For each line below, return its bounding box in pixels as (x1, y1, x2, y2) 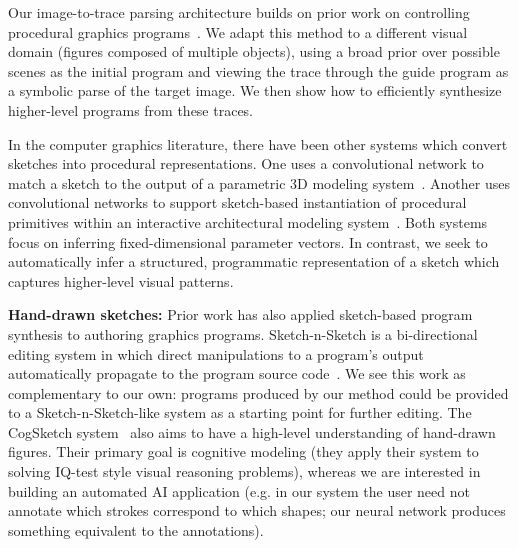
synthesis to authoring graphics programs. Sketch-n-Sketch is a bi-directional (8, 323, 478, 344)
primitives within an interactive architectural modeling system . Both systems (8, 211, 488, 232)
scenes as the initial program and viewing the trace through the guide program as (8, 60, 509, 81)
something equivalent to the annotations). (8, 519, 264, 540)
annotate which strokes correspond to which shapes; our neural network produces (8, 500, 506, 521)
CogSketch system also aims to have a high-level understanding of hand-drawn (8, 421, 496, 442)
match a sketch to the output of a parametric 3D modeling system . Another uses (8, 172, 510, 193)
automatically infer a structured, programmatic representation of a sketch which (8, 251, 500, 272)
